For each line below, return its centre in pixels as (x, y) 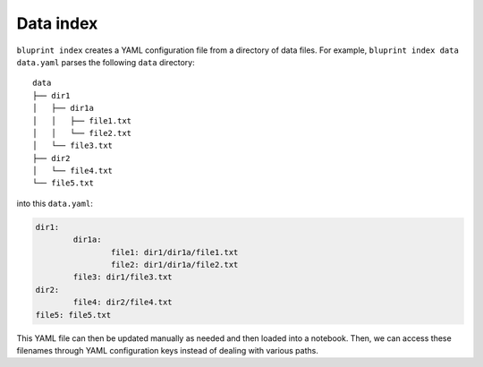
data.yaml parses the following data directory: (106, 62)
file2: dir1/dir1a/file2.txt (174, 265)
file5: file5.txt (73, 315)
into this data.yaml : (55, 203)
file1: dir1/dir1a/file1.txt (174, 252)
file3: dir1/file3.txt (123, 277)
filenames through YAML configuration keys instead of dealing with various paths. (168, 350)
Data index (57, 23)
